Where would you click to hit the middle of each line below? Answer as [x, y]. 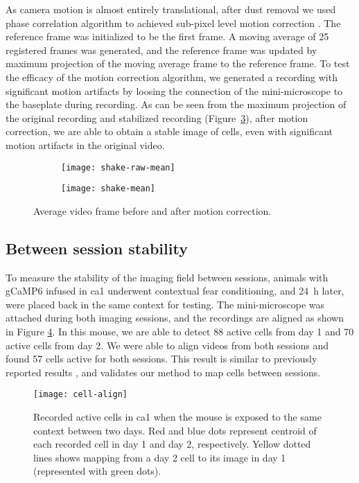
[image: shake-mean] [108, 189]
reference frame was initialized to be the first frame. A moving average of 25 [167, 36]
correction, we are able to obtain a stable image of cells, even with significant [169, 131]
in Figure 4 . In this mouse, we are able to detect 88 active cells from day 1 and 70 [180, 332]
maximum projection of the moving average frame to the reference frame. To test [178, 63]
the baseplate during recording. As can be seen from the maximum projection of [176, 104]
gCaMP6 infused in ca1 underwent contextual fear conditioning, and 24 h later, [175, 291]
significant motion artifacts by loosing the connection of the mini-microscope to [174, 90]
